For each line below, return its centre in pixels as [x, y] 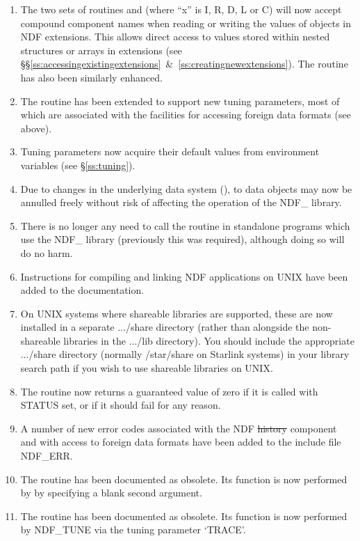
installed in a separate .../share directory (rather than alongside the [165, 327]
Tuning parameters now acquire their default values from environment [170, 151]
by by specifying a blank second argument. [111, 493]
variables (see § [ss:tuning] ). [78, 165]
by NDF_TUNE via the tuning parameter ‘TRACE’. [133, 530]
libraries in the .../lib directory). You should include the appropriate [209, 340]
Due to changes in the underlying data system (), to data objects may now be [186, 188]
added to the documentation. [82, 290]
